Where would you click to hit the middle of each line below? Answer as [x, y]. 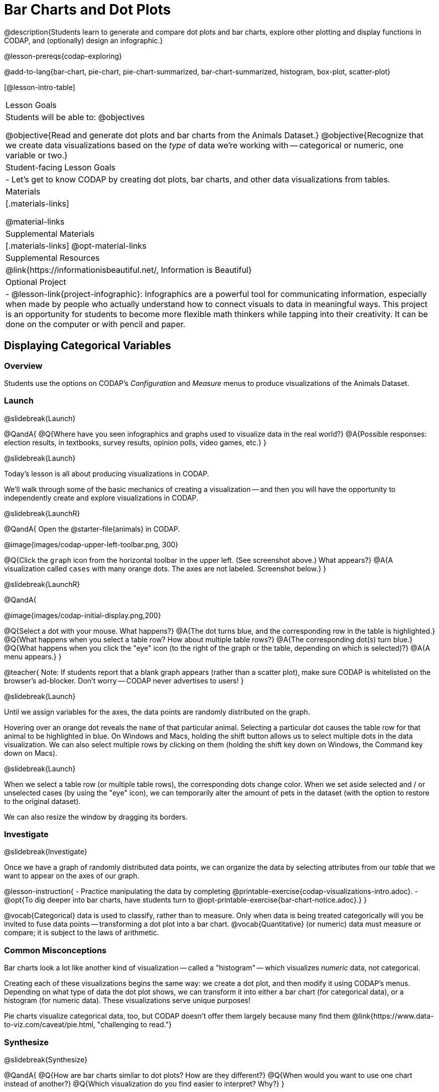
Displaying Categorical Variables [88, 346]
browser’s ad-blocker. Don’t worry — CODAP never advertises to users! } [124, 680]
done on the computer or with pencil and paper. [96, 324]
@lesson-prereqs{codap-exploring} [63, 56]
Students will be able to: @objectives [75, 117]
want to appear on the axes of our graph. [72, 876]
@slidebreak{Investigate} [46, 852]
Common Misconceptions [55, 950]
